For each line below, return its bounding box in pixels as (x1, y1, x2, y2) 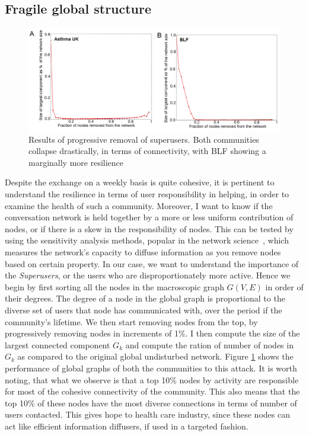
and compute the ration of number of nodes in (125, 338, 294, 351)
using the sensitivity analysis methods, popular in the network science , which (5, 234, 289, 246)
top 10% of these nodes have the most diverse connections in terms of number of (5, 396, 297, 409)
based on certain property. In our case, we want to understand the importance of (5, 257, 299, 270)
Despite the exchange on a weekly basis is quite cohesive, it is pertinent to (5, 176, 275, 188)
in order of (265, 280, 304, 293)
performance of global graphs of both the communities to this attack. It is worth (5, 361, 297, 374)
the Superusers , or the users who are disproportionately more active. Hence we (5, 269, 291, 281)
